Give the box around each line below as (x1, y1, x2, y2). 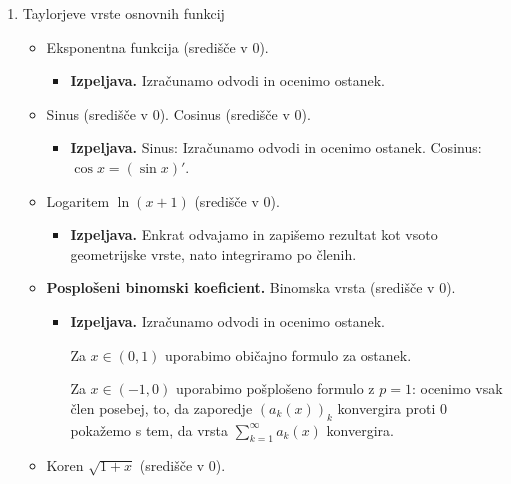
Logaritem (46, 190, 110, 211)
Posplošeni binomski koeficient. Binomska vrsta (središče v (46, 277, 435, 298)
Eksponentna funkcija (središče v (46, 36, 248, 57)
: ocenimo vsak (411, 378, 503, 399)
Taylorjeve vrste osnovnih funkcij (22, 3, 225, 23)
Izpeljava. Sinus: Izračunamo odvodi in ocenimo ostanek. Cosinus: (70, 137, 482, 158)
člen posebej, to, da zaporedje (70, 397, 253, 418)
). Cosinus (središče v (159, 103, 290, 124)
